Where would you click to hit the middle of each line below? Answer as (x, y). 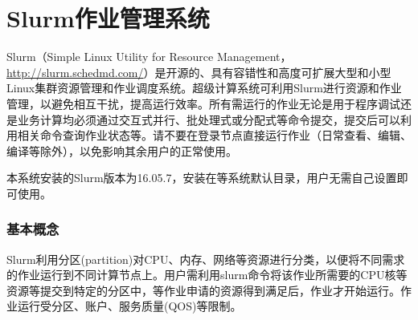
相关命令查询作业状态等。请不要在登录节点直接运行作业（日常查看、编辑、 (214, 135)
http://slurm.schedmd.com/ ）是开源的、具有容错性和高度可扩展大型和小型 (199, 72)
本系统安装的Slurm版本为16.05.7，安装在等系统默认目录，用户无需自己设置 (202, 178)
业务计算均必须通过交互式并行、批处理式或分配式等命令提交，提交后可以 (209, 119)
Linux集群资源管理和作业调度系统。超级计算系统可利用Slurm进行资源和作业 (204, 88)
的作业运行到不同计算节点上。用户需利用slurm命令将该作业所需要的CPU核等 (207, 275)
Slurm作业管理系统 (108, 18)
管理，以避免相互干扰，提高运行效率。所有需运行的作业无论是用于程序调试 (203, 103)
